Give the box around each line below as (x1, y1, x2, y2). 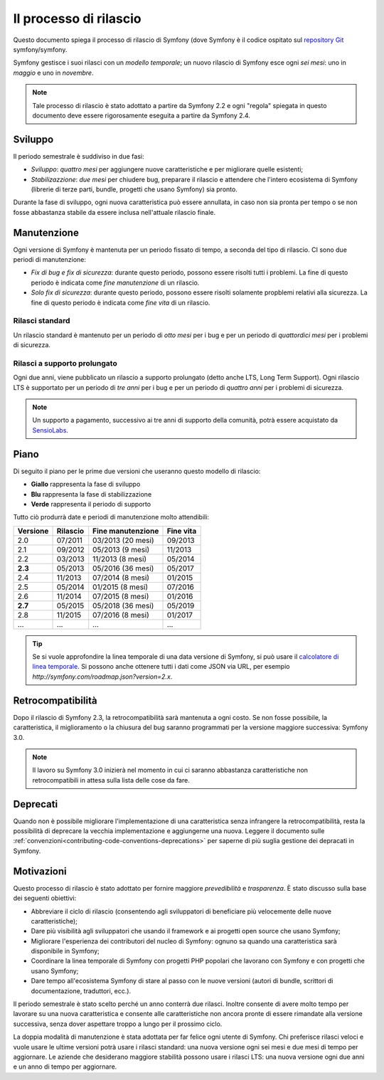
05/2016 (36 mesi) (92, 563, 154, 573)
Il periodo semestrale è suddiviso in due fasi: (13, 152, 144, 160)
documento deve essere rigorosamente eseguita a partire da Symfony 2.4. (32, 111, 250, 120)
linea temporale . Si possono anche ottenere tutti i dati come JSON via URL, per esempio (32, 662, 290, 671)
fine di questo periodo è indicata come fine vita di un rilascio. (31, 298, 210, 307)
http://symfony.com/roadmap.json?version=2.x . (32, 672, 173, 681)
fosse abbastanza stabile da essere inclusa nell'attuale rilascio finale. (13, 208, 216, 216)
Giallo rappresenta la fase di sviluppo (31, 480, 141, 489)
